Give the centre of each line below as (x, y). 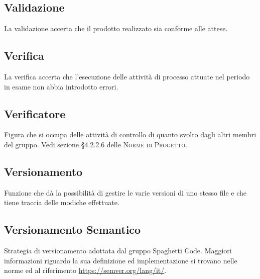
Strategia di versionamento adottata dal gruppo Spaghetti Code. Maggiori (118, 251)
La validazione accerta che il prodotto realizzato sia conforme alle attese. (116, 28)
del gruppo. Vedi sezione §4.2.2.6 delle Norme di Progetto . (96, 144)
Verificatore (35, 113)
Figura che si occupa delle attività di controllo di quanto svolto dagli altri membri (130, 134)
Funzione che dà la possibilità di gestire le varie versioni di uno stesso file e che (125, 192)
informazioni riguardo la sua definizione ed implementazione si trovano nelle (121, 260)
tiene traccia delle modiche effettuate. (62, 202)
